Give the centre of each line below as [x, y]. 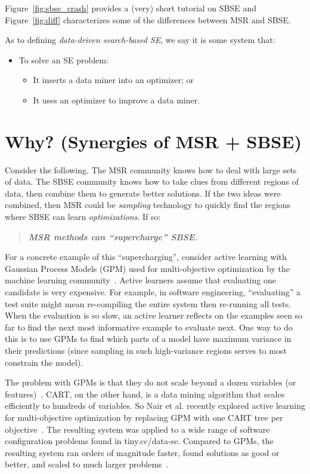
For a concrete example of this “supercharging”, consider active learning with [146, 257]
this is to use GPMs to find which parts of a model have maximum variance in [148, 339]
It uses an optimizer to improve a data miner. [117, 100]
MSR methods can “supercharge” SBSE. [113, 236]
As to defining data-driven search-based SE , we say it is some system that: [140, 40]
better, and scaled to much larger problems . [87, 464]
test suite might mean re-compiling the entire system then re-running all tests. [148, 303]
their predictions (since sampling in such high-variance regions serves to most [146, 350]
